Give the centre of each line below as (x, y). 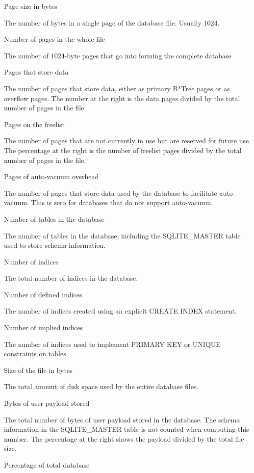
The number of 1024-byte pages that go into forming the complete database (118, 55)
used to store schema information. (55, 245)
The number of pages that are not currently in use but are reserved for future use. (127, 141)
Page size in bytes (31, 6)
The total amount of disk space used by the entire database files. (101, 386)
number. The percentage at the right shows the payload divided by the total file (124, 438)
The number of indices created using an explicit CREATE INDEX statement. (120, 311)
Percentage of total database (47, 465)
